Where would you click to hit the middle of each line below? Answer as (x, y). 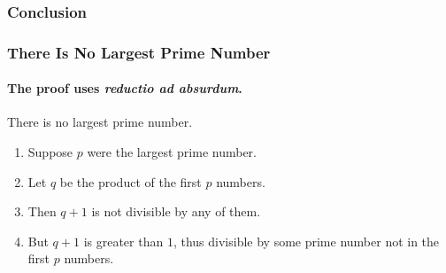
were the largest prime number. (172, 152)
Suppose (50, 152)
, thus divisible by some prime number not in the (306, 241)
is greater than (123, 241)
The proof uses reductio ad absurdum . (125, 88)
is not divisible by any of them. (176, 211)
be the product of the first (131, 181)
